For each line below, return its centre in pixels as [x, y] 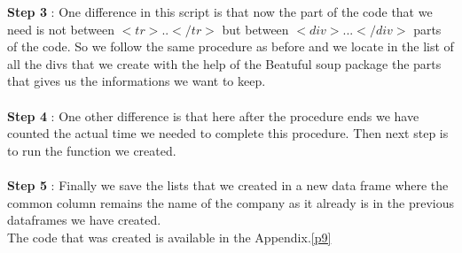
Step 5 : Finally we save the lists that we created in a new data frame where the [228, 184]
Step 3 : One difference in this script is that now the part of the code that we [220, 11]
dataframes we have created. [84, 220]
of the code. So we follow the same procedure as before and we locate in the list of [231, 46]
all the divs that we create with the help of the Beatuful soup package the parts [224, 63]
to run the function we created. [92, 150]
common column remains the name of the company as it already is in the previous [231, 202]
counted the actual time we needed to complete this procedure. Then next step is [228, 133]
